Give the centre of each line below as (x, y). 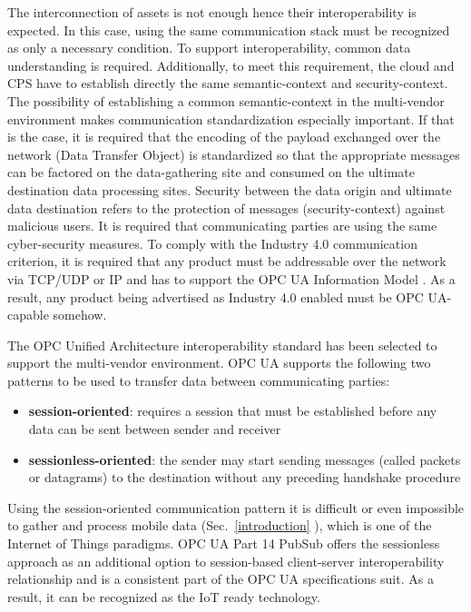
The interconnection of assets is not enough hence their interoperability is (212, 12)
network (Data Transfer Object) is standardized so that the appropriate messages (234, 154)
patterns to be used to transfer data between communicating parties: (199, 380)
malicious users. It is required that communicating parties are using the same (222, 226)
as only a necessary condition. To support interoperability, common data (209, 48)
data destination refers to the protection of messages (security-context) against (226, 207)
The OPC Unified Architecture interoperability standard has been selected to (222, 345)
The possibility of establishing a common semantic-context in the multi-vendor (226, 100)
